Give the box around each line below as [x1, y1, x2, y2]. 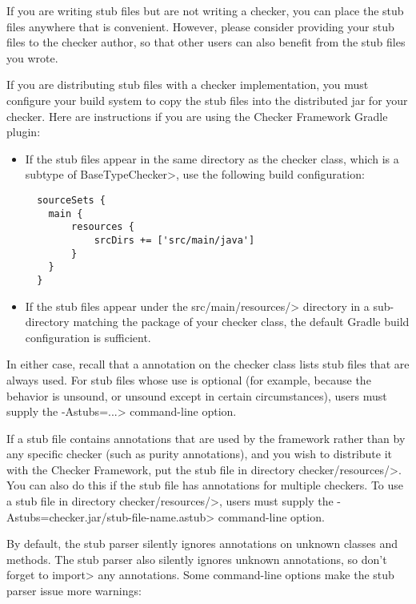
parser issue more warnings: [6, 582, 142, 599]
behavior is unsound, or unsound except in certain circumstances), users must [6, 387, 387, 404]
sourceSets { [37, 194, 106, 206]
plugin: [6, 123, 41, 140]
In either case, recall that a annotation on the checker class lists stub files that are [6, 356, 410, 372]
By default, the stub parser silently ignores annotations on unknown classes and [6, 535, 398, 552]
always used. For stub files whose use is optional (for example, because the [6, 371, 371, 388]
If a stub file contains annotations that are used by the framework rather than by [6, 429, 406, 446]
